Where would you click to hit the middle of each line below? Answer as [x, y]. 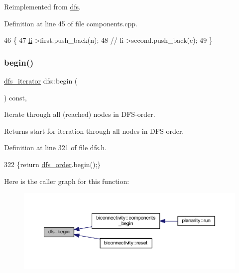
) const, [15, 97]
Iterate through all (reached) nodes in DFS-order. [80, 114]
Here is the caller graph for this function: [67, 181]
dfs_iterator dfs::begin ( [41, 81]
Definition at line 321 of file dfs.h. [56, 147]
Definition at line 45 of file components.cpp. [71, 23]
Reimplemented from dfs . [42, 6]
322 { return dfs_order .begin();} [53, 164]
